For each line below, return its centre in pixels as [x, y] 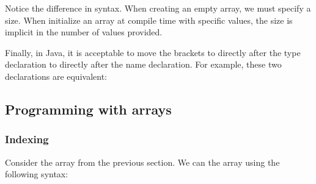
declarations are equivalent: [56, 76]
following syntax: [37, 174]
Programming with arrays [88, 109]
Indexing [27, 139]
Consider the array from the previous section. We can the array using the [142, 162]
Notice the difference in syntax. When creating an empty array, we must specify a [158, 8]
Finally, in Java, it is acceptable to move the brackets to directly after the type [153, 52]
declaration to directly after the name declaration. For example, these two [143, 64]
